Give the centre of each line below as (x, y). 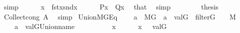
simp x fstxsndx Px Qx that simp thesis (111, 6)
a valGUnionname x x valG (91, 26)
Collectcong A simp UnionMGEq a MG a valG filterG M (120, 16)
